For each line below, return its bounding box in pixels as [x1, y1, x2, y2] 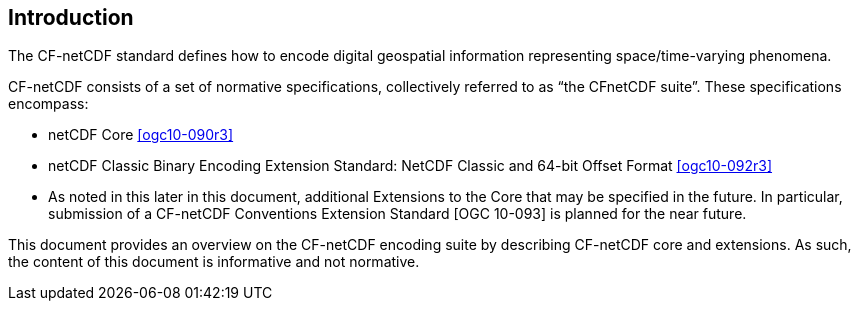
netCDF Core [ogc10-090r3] [48, 126, 234, 144]
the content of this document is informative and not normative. [8, 253, 420, 271]
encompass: [8, 95, 89, 113]
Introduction [8, 5, 134, 30]
